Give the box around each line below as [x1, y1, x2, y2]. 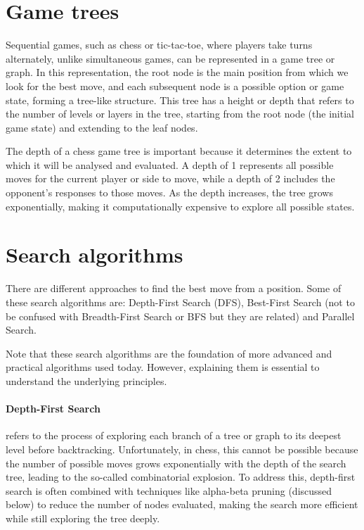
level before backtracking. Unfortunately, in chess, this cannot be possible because [6, 441, 358, 456]
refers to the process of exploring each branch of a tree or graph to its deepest [6, 428, 342, 443]
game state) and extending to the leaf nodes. [6, 120, 198, 134]
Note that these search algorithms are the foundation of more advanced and [6, 346, 332, 360]
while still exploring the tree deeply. [6, 510, 160, 525]
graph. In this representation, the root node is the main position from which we [6, 65, 349, 80]
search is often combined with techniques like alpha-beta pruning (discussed [6, 483, 332, 498]
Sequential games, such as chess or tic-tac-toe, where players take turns [6, 37, 313, 52]
